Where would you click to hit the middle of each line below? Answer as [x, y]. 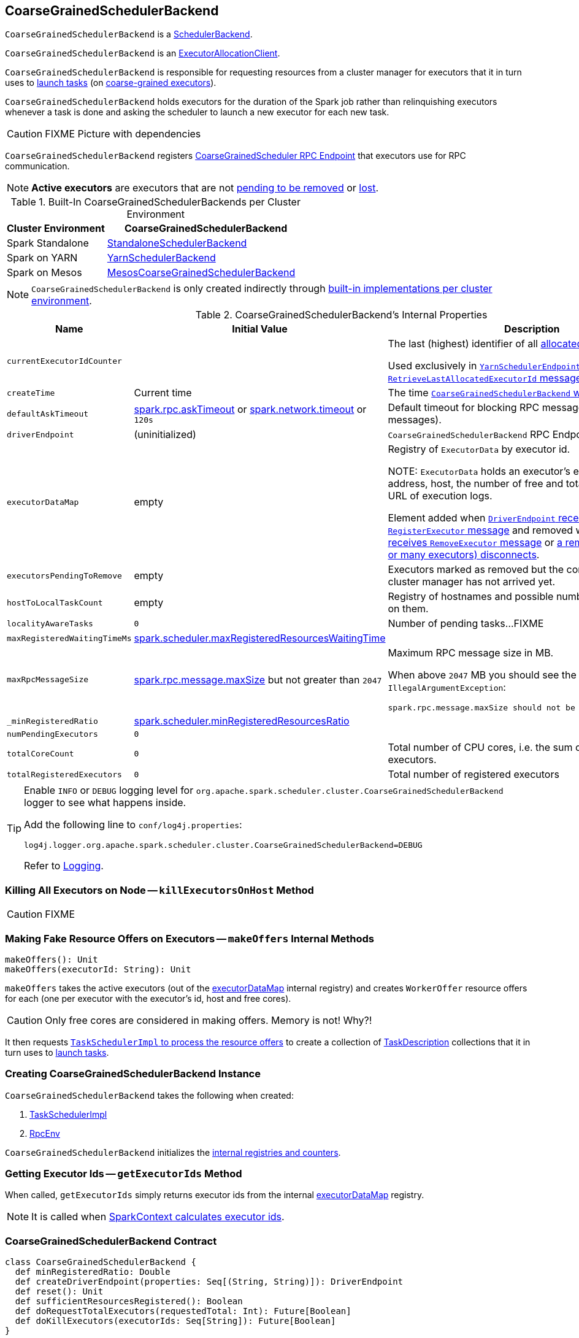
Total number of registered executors [474, 775]
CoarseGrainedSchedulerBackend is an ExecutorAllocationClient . [143, 53]
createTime [31, 393]
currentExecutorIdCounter [64, 361]
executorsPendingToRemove [64, 575]
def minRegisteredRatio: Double [93, 1272]
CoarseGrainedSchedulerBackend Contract [111, 1241]
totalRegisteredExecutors [64, 774]
